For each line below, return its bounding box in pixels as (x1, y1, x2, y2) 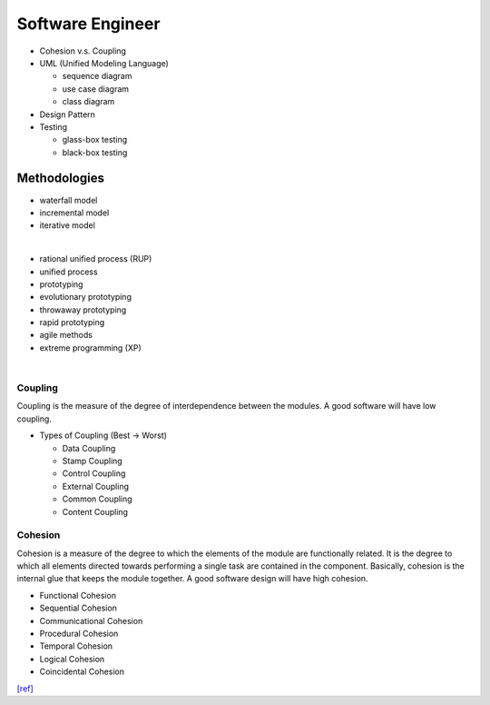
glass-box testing (62, 134, 128, 145)
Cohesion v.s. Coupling (39, 45, 127, 56)
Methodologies (16, 171, 104, 186)
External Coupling (62, 481, 129, 492)
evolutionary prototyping (39, 292, 132, 303)
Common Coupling (62, 493, 132, 504)
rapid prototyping (39, 317, 104, 328)
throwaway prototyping (39, 304, 127, 315)
